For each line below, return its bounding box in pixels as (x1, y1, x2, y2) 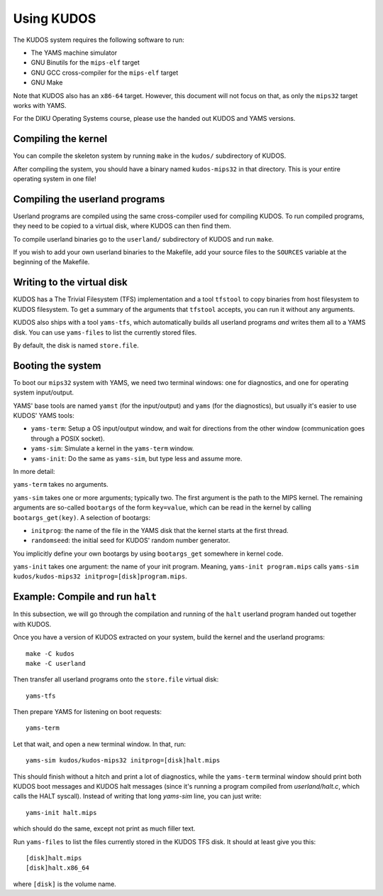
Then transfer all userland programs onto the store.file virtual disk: (13, 675, 219, 684)
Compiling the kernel (13, 133, 108, 145)
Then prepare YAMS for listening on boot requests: (13, 708, 162, 716)
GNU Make (30, 78, 63, 87)
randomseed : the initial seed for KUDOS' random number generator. (30, 536, 231, 545)
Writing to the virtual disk (13, 276, 128, 288)
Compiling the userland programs (13, 193, 165, 205)
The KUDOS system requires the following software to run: (13, 36, 184, 44)
